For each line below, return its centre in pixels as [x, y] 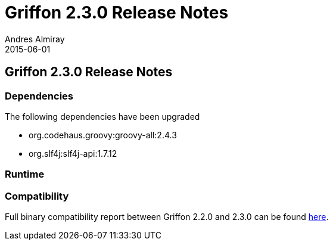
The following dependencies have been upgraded [102, 116]
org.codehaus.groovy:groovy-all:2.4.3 [103, 135]
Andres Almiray [35, 39]
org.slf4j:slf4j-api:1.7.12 [73, 153]
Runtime [25, 174]
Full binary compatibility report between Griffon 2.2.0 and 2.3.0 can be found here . [167, 217]
